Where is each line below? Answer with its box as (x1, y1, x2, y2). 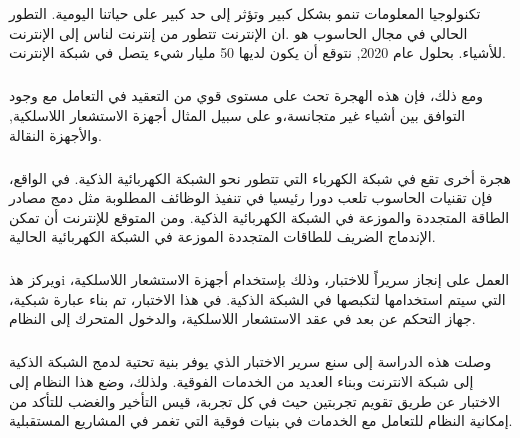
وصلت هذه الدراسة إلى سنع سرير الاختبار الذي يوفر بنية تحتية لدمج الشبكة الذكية (9, 351, 492, 372)
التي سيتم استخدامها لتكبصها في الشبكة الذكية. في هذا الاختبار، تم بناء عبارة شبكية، (9, 288, 506, 309)
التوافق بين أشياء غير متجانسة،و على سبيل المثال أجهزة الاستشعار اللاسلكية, (9, 104, 466, 125)
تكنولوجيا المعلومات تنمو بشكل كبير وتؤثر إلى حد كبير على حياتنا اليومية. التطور (9, 3, 481, 24)
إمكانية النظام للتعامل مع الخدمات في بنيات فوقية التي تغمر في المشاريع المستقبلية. (9, 410, 513, 431)
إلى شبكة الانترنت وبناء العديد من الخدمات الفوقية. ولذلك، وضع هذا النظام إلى (9, 371, 474, 391)
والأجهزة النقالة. (9, 124, 102, 145)
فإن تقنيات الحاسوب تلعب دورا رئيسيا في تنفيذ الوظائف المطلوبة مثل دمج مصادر (9, 187, 493, 208)
